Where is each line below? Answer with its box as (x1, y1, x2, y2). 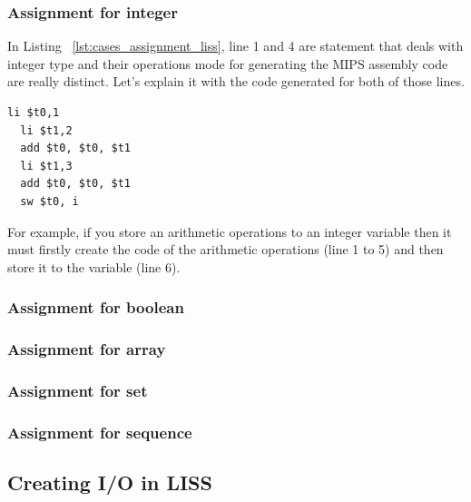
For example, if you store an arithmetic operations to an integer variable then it (7, 221, 452, 241)
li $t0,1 (7, 106, 60, 119)
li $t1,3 (20, 159, 73, 172)
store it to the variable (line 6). (7, 257, 181, 276)
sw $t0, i (20, 194, 79, 208)
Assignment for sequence (7, 420, 192, 443)
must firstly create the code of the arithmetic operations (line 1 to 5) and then (7, 240, 444, 259)
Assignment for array (7, 338, 166, 360)
